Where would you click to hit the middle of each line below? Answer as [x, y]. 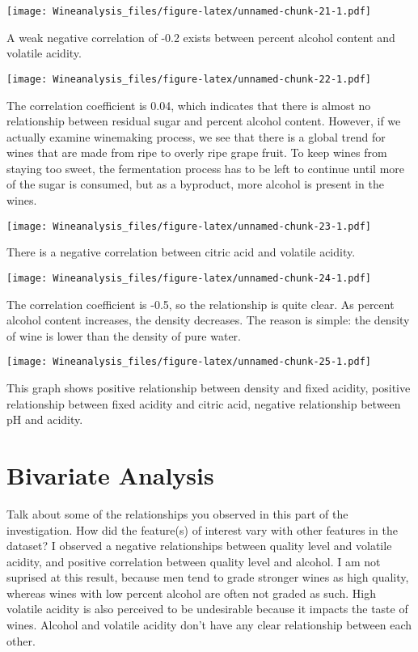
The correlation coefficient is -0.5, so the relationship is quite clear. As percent [201, 304]
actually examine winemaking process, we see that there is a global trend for [196, 136]
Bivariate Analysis [110, 474]
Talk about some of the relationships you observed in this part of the [177, 513]
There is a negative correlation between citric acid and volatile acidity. [181, 252]
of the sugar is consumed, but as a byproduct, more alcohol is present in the [195, 184]
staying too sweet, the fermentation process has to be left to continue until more [206, 168]
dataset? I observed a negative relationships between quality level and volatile [199, 546]
